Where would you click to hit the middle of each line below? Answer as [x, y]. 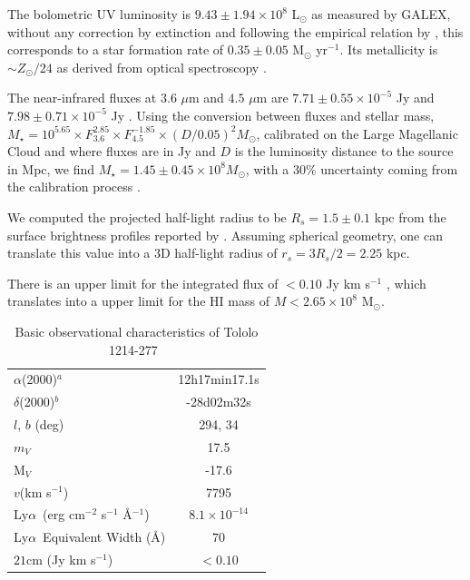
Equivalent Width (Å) [104, 537]
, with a [267, 168]
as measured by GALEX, [381, 14]
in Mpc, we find [51, 168]
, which [406, 283]
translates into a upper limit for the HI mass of [138, 301]
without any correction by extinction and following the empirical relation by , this [235, 31]
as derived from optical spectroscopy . [162, 67]
